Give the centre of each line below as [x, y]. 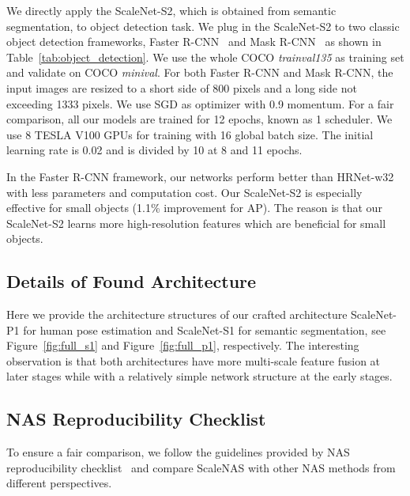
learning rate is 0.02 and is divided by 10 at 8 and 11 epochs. [154, 150]
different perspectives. [59, 483]
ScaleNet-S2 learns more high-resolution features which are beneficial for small [196, 223]
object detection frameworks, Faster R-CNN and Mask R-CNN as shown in [194, 42]
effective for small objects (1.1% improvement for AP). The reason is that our [194, 208]
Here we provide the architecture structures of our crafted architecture [177, 314]
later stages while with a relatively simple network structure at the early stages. [199, 376]
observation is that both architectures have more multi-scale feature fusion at [194, 360]
